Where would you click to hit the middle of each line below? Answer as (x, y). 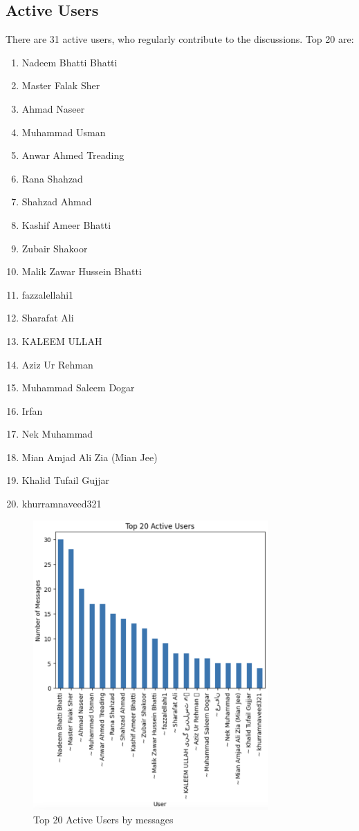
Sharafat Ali (48, 318)
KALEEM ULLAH (62, 340)
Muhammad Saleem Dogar (78, 388)
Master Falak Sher (61, 85)
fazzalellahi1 (48, 294)
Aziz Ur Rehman (57, 364)
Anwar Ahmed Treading (73, 155)
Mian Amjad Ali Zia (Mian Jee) (90, 457)
